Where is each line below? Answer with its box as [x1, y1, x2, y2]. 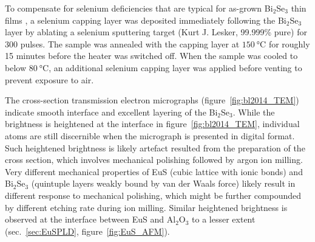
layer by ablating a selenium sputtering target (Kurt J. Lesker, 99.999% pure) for [5, 26, 307, 38]
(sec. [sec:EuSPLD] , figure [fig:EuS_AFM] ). [5, 224, 170, 237]
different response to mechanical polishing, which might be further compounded [5, 188, 302, 201]
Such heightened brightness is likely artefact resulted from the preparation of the [5, 141, 305, 154]
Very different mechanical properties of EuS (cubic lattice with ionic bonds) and [5, 165, 303, 178]
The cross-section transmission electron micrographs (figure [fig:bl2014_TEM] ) [5, 94, 299, 106]
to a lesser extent [192, 213, 256, 226]
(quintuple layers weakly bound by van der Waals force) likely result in [31, 177, 296, 190]
